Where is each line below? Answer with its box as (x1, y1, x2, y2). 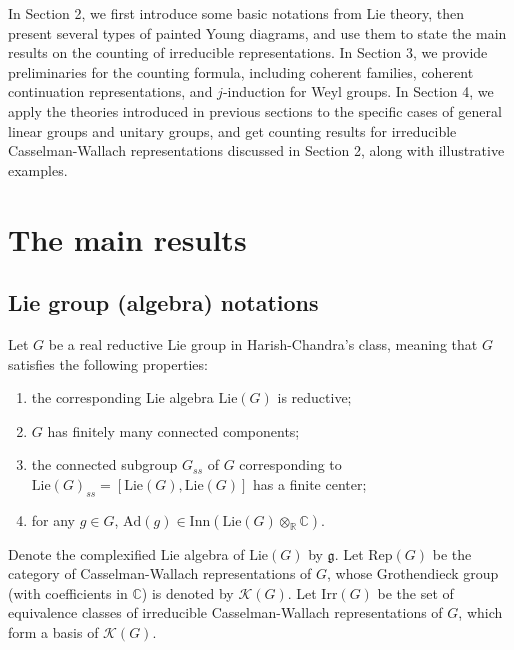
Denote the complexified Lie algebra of (8, 543, 245, 564)
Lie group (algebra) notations (8, 287, 319, 318)
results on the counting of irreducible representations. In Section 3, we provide (8, 42, 488, 63)
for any (31, 509, 76, 530)
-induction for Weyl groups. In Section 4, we (222, 81, 494, 102)
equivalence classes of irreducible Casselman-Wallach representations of (8, 602, 443, 623)
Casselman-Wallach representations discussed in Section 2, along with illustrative (8, 140, 505, 161)
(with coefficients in (8, 582, 128, 603)
